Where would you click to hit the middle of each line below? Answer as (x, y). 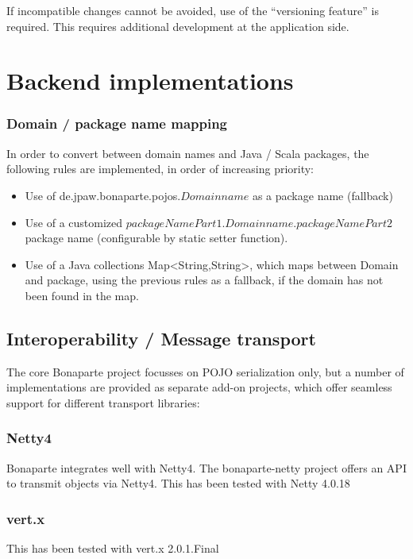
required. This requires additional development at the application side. (178, 26)
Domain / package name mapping (117, 123)
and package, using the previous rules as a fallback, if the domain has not (204, 280)
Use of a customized (74, 222)
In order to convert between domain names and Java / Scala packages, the (188, 153)
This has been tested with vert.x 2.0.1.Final (113, 548)
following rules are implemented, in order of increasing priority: (160, 169)
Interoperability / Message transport (161, 338)
